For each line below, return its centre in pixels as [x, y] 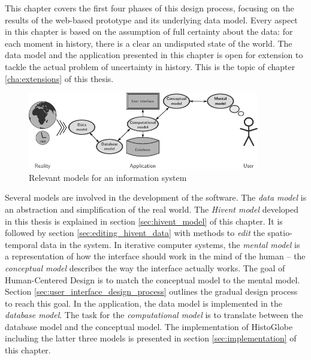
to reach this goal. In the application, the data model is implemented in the [144, 303]
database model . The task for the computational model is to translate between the [154, 315]
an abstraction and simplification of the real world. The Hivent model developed [152, 209]
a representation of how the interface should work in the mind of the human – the [155, 256]
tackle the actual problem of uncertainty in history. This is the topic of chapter [150, 66]
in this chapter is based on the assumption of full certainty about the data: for [149, 31]
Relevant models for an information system [108, 177]
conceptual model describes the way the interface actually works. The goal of [145, 267]
